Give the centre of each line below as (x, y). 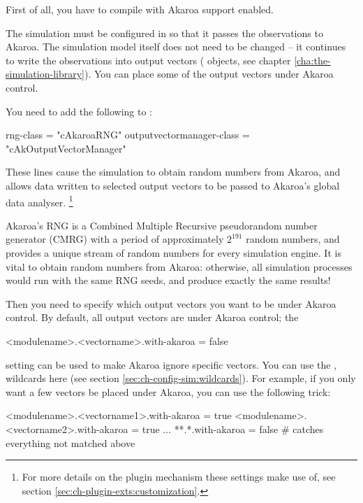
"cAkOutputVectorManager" (66, 148)
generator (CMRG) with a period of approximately (115, 239)
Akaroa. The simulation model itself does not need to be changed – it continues (176, 47)
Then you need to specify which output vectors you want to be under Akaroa (171, 303)
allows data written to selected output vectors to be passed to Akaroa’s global (173, 185)
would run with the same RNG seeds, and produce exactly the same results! (168, 280)
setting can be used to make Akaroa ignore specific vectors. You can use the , (171, 364)
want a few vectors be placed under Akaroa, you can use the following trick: (168, 391)
